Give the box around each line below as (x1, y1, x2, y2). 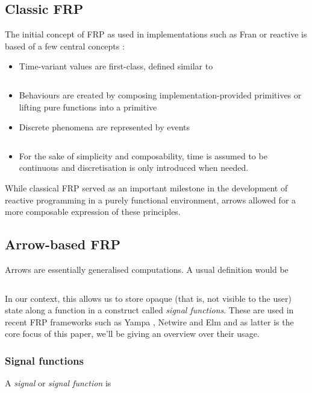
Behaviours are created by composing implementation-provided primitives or (19, 88, 302, 101)
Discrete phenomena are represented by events (19, 121, 190, 133)
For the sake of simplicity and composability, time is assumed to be (19, 149, 267, 162)
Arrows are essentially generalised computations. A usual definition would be (5, 263, 289, 275)
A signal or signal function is (5, 377, 111, 389)
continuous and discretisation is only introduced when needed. (19, 161, 249, 174)
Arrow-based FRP (5, 235, 121, 254)
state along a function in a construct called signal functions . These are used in (5, 304, 294, 316)
